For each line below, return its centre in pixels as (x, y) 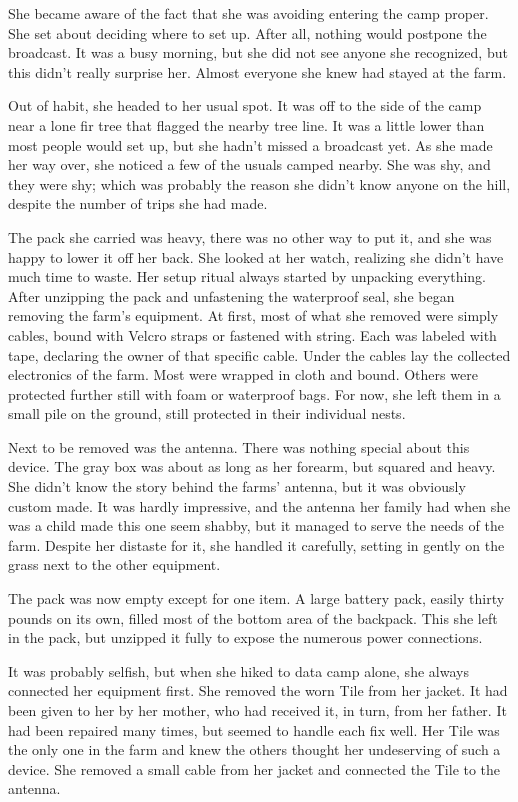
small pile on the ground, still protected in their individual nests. (207, 413)
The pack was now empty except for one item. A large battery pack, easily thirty (256, 598)
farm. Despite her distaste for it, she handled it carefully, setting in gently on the (256, 544)
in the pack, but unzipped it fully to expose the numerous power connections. (245, 637)
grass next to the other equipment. (114, 564)
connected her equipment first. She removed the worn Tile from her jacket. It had (258, 690)
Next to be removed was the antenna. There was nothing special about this (239, 446)
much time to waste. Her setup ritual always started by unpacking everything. (247, 276)
